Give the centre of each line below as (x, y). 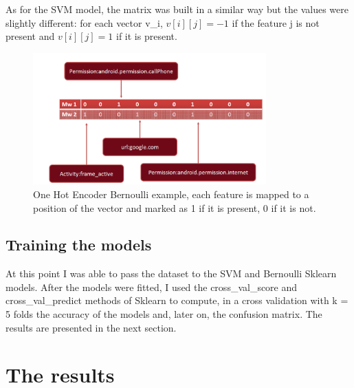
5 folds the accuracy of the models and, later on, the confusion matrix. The (164, 314)
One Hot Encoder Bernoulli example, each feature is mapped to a (171, 194)
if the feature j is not (276, 22)
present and (30, 36)
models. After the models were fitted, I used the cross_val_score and (152, 287)
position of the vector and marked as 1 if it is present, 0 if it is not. (175, 207)
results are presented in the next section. (91, 327)
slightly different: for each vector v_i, (84, 22)
